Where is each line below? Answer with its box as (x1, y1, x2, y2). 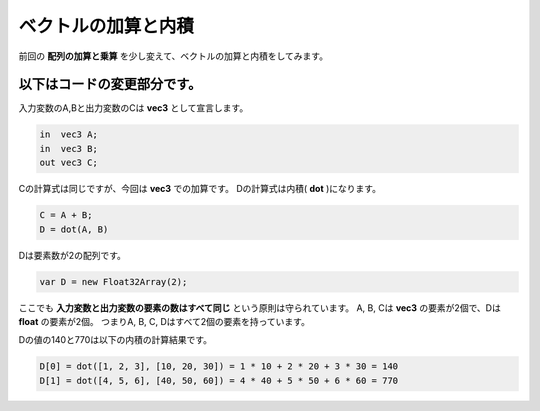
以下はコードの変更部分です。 (18, 76, 202, 93)
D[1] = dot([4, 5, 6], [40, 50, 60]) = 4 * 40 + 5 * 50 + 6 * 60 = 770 (39, 375, 399, 386)
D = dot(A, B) (39, 223, 109, 235)
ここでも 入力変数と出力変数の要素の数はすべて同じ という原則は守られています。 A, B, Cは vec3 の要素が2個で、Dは (18, 301, 502, 314)
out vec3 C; (39, 157, 99, 169)
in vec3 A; (39, 129, 99, 140)
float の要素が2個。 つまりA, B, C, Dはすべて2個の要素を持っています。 (18, 315, 310, 327)
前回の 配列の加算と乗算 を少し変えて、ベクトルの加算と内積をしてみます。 (18, 50, 329, 62)
